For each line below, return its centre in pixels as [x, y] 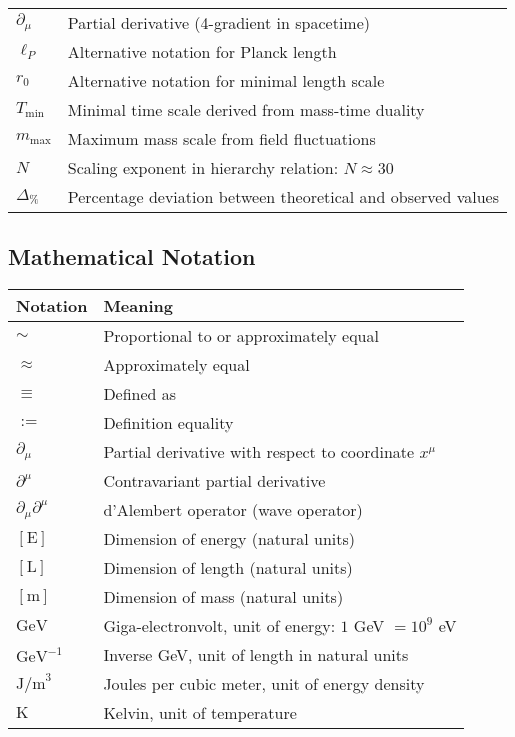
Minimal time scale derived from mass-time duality [246, 109]
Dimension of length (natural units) [228, 568]
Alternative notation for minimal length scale [226, 80]
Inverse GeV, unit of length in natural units [256, 655]
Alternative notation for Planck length [202, 51]
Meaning [138, 306]
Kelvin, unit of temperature [200, 713]
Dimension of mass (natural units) [223, 597]
